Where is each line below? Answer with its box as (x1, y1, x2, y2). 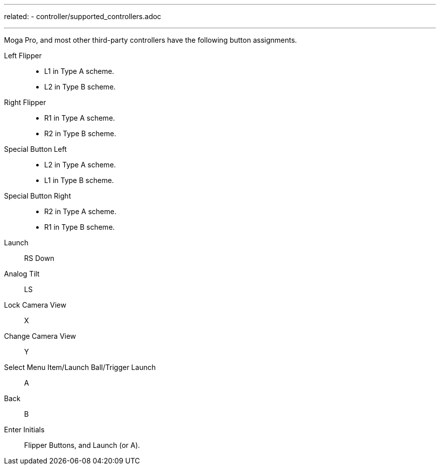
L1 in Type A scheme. (44, 67, 115, 75)
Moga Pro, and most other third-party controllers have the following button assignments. (4, 36, 297, 44)
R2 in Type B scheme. (44, 129, 117, 138)
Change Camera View (4, 332, 76, 340)
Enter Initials (4, 425, 45, 434)
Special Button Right (4, 192, 71, 200)
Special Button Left (4, 145, 67, 153)
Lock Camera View (4, 301, 66, 309)
